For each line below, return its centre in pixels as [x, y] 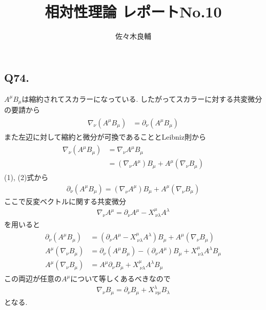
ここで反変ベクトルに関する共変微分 [65, 201]
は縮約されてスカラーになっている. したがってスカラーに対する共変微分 [142, 98]
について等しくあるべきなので [120, 279]
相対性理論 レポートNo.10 [133, 12]
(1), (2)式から [26, 177]
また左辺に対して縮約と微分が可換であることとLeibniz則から [105, 136]
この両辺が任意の [33, 279]
